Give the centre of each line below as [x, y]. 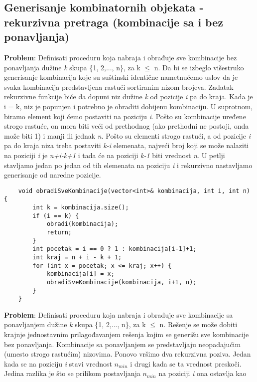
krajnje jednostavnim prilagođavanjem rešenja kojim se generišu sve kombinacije [127, 334]
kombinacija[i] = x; [80, 274]
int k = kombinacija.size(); [81, 208]
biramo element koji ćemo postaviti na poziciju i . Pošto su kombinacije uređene [125, 116]
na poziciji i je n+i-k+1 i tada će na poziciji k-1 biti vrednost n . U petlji [115, 155]
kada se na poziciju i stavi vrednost [58, 363]
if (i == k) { [56, 216]
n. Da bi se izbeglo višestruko [199, 67]
